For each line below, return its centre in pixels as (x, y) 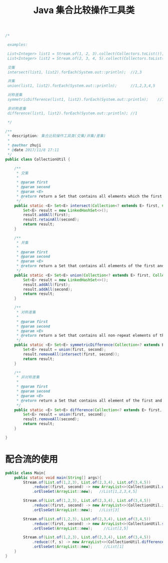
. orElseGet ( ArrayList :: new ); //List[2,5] (80, 528)
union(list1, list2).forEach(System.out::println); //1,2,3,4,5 (81, 86)
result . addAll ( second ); (48, 289)
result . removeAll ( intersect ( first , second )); (71, 354)
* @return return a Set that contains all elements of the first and (90, 266)
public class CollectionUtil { (38, 159)
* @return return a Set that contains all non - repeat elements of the (91, 336)
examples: (17, 45)
